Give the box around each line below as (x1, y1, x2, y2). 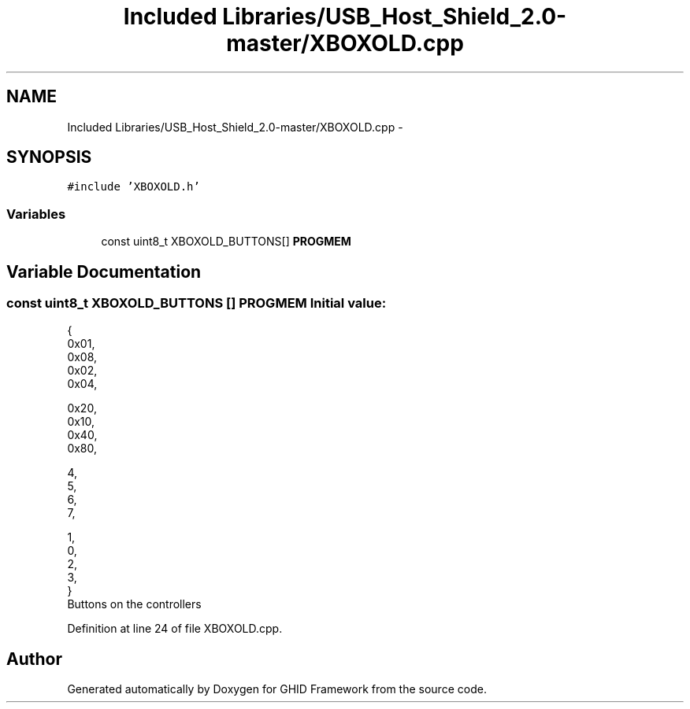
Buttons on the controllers (67, 597, 202, 611)
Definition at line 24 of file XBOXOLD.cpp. (67, 622, 283, 636)
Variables (6, 205, 66, 222)
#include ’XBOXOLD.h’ (67, 180, 200, 194)
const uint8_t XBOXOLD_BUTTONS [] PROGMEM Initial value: (6, 295, 387, 312)
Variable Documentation (6, 261, 202, 282)
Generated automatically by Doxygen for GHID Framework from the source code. (67, 682, 487, 696)
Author (6, 648, 62, 669)
